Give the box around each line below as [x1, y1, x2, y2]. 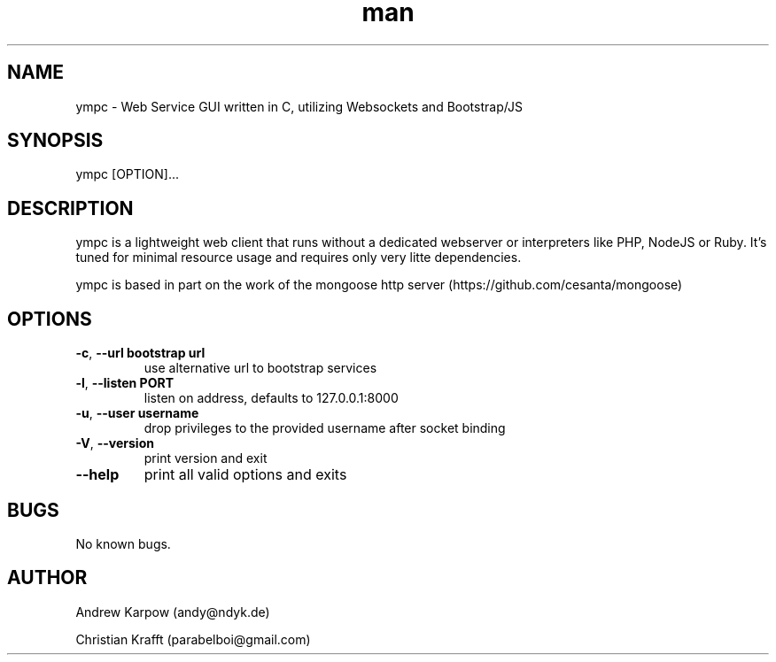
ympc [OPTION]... [75, 166, 180, 182]
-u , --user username [75, 405, 199, 421]
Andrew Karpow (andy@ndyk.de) [75, 604, 270, 620]
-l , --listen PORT [75, 375, 175, 391]
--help [75, 466, 120, 484]
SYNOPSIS [7, 129, 104, 152]
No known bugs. [75, 535, 171, 551]
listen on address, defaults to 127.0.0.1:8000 [144, 390, 399, 406]
